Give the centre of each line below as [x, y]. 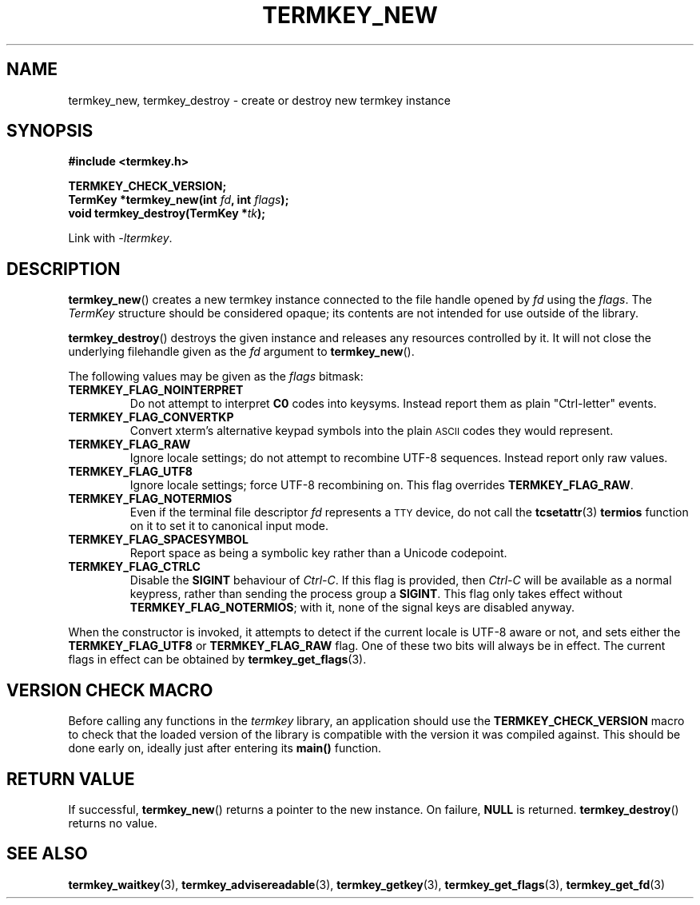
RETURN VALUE [71, 779]
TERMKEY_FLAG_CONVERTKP [151, 417]
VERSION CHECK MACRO [110, 690]
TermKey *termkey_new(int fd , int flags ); [179, 200]
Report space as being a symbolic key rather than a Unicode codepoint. [318, 553]
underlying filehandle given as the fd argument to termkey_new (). [241, 352]
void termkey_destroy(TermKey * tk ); [167, 213]
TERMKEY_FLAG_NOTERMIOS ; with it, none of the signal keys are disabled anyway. [352, 608]
